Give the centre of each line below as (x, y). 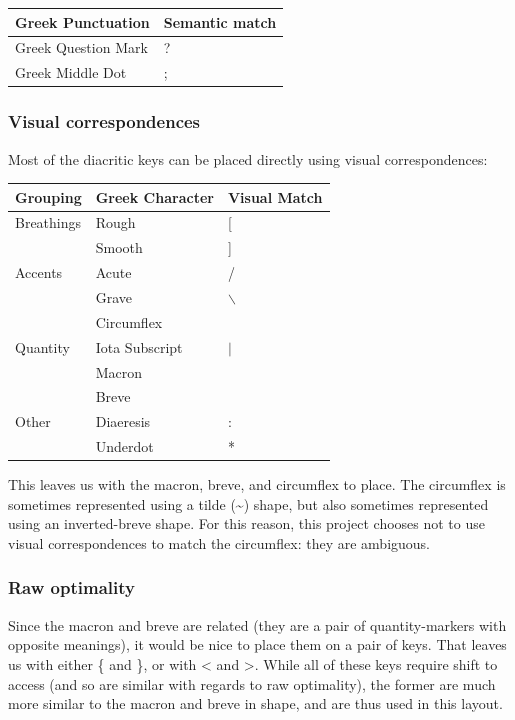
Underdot (124, 446)
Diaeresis (123, 421)
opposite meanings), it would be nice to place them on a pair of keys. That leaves (257, 644)
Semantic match (220, 21)
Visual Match (275, 196)
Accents (39, 272)
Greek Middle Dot (71, 72)
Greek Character (154, 196)
